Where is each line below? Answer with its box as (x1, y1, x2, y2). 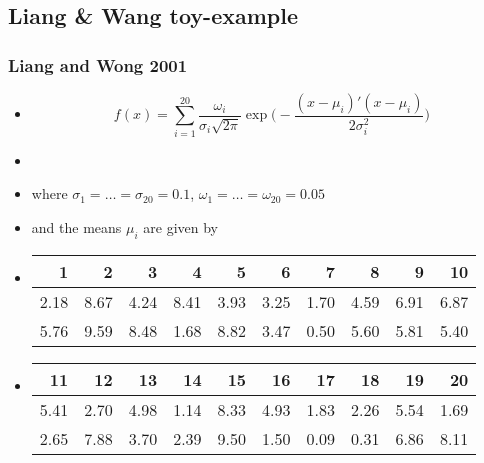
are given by (143, 216, 218, 237)
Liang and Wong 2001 (8, 52, 188, 77)
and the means (31, 216, 122, 237)
